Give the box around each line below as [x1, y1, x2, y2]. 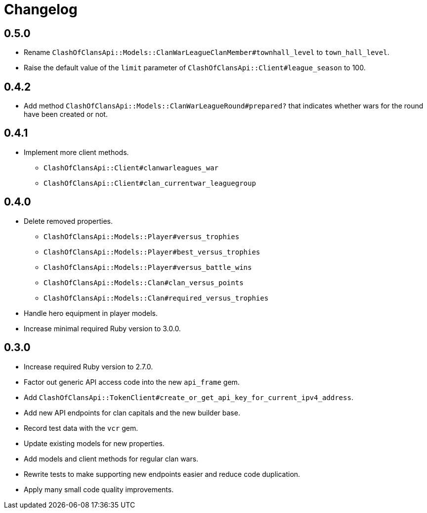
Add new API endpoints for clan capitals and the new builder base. [24, 408, 240, 417]
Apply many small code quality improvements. [24, 485, 174, 494]
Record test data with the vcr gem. [24, 423, 138, 432]
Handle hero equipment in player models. [24, 308, 158, 317]
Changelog [4, 1, 78, 18]
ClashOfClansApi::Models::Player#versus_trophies [43, 232, 240, 241]
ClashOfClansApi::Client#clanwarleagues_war [43, 163, 219, 172]
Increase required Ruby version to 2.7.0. [24, 362, 153, 371]
